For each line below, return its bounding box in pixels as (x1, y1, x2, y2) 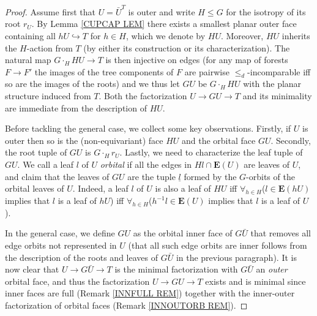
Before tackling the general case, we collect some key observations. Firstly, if (5, 122, 291, 135)
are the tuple (127, 170, 176, 182)
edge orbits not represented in (5, 239, 117, 252)
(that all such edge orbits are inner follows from (128, 239, 307, 252)
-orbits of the (246, 170, 295, 182)
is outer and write (128, 5, 195, 18)
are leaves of (244, 158, 290, 171)
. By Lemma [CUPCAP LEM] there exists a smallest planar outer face (31, 17, 297, 30)
